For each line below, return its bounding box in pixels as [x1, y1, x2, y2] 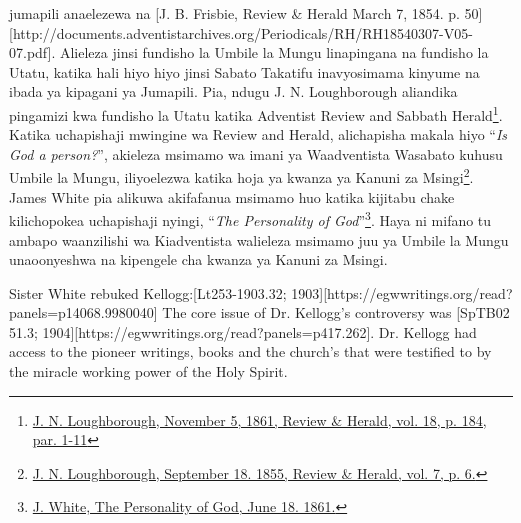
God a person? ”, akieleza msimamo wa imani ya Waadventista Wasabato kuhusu [9, 143, 503, 164]
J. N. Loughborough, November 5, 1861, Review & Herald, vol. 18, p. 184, [32, 409, 487, 430]
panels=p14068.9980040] [9, 302, 158, 323]
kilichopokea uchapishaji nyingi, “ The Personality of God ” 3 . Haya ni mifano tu [9, 207, 492, 230]
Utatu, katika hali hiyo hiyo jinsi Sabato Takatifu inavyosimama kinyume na [9, 61, 480, 82]
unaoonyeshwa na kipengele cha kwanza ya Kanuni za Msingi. [9, 249, 388, 270]
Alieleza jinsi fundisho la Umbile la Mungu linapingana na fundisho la [59, 42, 489, 63]
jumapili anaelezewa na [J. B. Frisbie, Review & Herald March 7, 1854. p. [9, 3, 460, 23]
